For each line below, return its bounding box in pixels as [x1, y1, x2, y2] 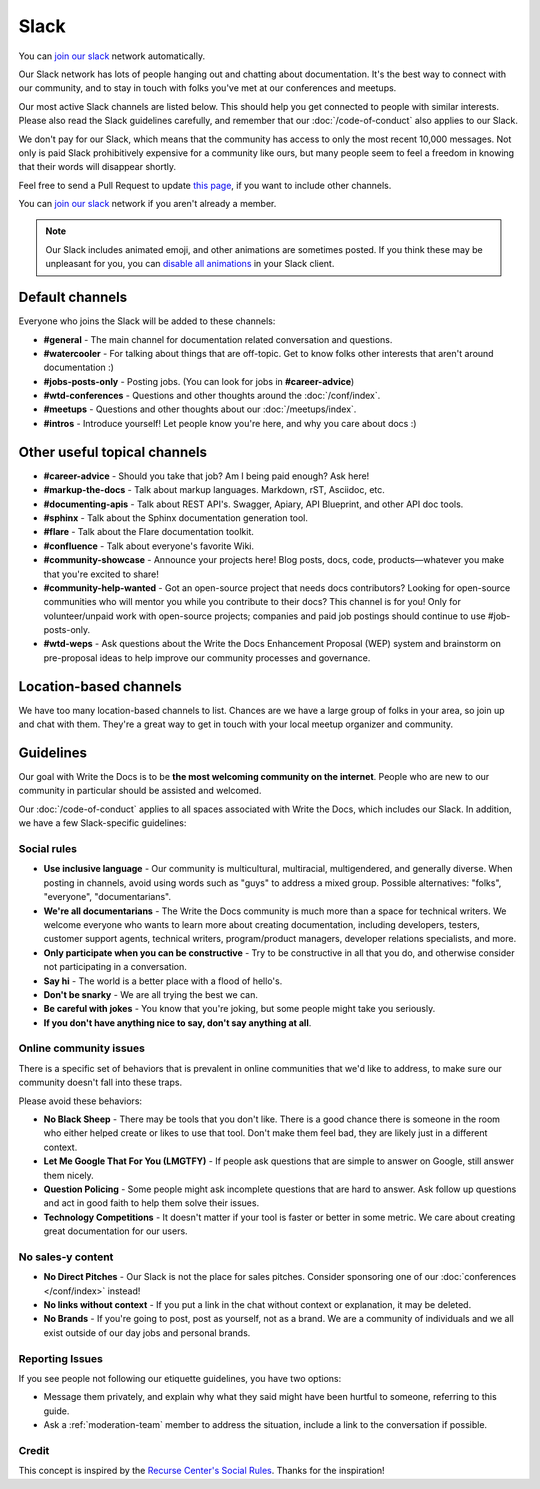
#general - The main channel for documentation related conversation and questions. [43, 333, 393, 345]
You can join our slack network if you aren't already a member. [18, 198, 277, 210]
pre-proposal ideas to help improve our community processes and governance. [43, 651, 371, 664]
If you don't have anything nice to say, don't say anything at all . [43, 1016, 312, 1029]
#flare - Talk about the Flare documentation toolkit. [43, 526, 255, 538]
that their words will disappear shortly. [18, 161, 177, 173]
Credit [18, 1443, 50, 1457]
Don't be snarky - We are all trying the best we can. [43, 988, 259, 1000]
